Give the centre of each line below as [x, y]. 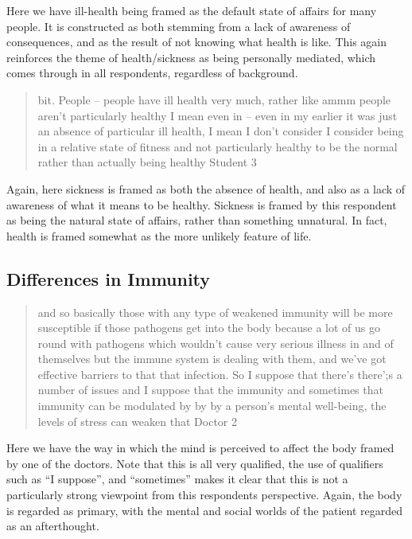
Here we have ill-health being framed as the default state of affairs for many [192, 10]
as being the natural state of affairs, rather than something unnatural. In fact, [197, 220]
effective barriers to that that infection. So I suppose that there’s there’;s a [220, 374]
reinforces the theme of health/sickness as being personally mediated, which [191, 57]
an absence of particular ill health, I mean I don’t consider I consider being [221, 131]
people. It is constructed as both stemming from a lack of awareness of [179, 26]
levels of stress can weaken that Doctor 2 [137, 421]
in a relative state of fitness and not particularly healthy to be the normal [218, 146]
